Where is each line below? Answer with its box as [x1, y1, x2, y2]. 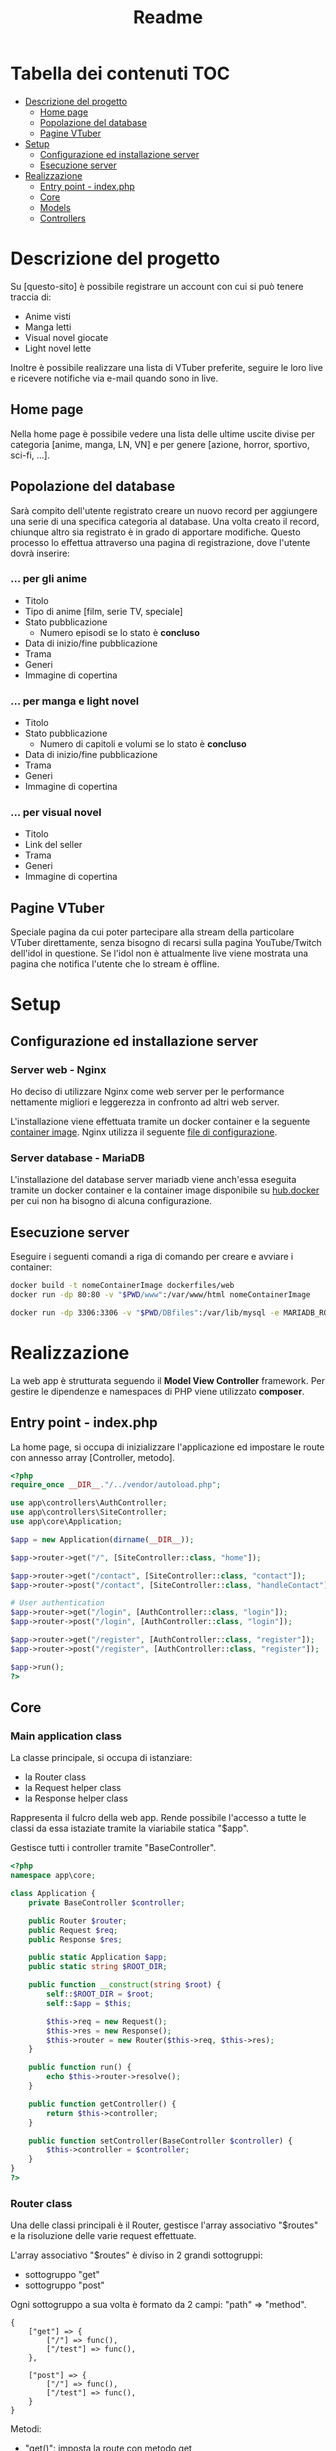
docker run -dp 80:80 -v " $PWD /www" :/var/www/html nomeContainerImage [10, 1290, 311, 1300]
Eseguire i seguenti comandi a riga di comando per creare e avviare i [10, 1251, 294, 1263]
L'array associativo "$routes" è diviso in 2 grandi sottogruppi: [10, 2249, 263, 2261]
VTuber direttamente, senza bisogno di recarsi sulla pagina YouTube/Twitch [10, 937, 322, 949]
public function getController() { [28, 2099, 177, 2109]
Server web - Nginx [10, 1062, 107, 1076]
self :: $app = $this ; [46, 1998, 132, 2008]
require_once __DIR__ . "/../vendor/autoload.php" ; [10, 1480, 222, 1490]
